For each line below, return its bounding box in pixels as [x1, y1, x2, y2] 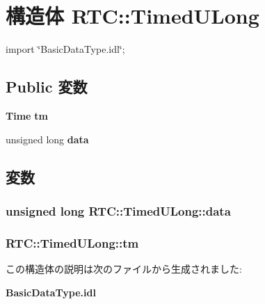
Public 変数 [6, 76, 88, 97]
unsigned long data [6, 131, 89, 146]
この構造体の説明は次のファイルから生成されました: [6, 261, 242, 275]
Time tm [6, 108, 48, 122]
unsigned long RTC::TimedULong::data [6, 202, 231, 219]
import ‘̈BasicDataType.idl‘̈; [6, 42, 125, 56]
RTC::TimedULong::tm [6, 234, 139, 251]
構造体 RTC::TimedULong [6, 1, 259, 30]
